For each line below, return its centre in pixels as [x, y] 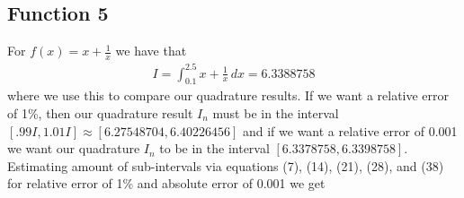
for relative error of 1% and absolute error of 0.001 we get [166, 183]
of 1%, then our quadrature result [100, 112]
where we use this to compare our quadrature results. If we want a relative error [228, 95]
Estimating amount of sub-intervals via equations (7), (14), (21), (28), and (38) [226, 165]
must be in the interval [276, 112]
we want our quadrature [74, 148]
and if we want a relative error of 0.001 [350, 130]
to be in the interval [214, 148]
